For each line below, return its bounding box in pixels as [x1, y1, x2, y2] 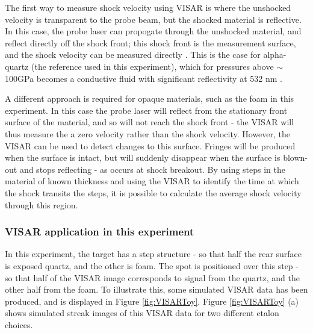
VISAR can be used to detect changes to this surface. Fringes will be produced [5, 139, 296, 152]
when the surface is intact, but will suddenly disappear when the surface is [5, 151, 280, 164]
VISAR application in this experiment [5, 224, 194, 239]
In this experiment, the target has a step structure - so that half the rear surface [5, 247, 302, 260]
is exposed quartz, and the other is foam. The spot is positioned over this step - [5, 259, 299, 272]
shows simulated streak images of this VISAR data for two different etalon [5, 307, 279, 319]
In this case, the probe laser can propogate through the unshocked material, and [5, 25, 302, 37]
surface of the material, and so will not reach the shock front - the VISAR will [5, 116, 294, 128]
